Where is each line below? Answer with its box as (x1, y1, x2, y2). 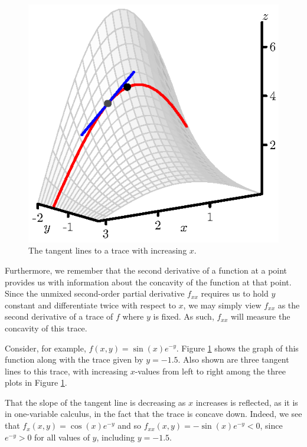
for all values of (34, 430, 90, 443)
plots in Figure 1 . (5, 376, 67, 389)
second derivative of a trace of (5, 310, 113, 323)
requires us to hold (201, 287, 269, 300)
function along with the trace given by (5, 353, 143, 366)
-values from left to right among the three (135, 364, 286, 377)
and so (117, 419, 141, 432)
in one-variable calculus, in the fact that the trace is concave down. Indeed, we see (5, 407, 302, 420)
